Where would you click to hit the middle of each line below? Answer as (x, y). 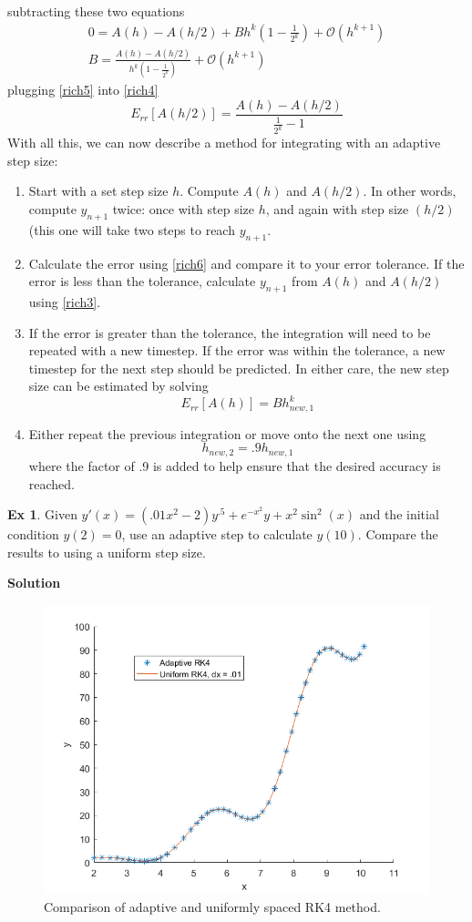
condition (33, 534)
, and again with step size (337, 208)
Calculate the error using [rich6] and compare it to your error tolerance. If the (246, 263)
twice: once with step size (184, 208)
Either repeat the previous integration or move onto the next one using (227, 433)
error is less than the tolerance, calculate (142, 281)
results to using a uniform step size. (107, 552)
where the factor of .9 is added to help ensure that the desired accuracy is (235, 465)
